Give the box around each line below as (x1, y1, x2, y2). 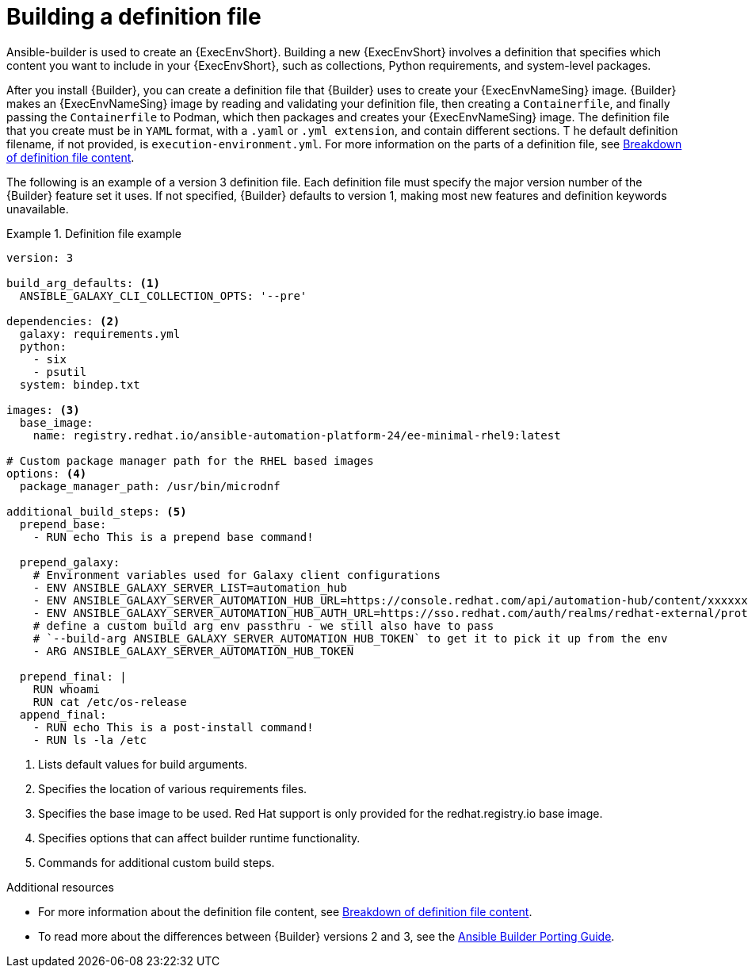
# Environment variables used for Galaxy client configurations (32, 568, 441, 581)
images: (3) (6, 403, 80, 416)
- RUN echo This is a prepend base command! (32, 530, 314, 543)
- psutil (32, 365, 87, 378)
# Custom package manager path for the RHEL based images (6, 454, 374, 467)
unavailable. (6, 201, 69, 216)
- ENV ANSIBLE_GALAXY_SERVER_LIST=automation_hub (32, 581, 347, 594)
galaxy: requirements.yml (19, 327, 181, 340)
